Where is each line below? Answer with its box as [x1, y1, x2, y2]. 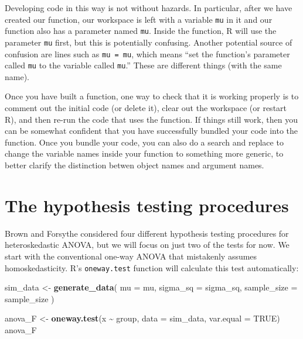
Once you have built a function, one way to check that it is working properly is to [5, 90, 299, 102]
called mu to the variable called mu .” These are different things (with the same [5, 59, 282, 71]
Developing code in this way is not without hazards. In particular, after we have [5, 2, 292, 13]
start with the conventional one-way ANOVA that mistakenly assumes [5, 250, 257, 262]
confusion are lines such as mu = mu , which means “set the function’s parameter [5, 47, 290, 60]
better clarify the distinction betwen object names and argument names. [5, 159, 264, 171]
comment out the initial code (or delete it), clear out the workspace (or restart [5, 102, 287, 114]
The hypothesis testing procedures [5, 193, 289, 217]
